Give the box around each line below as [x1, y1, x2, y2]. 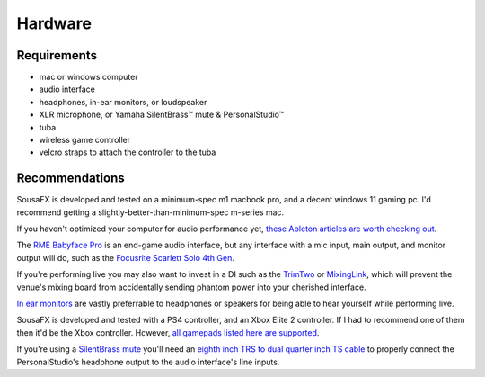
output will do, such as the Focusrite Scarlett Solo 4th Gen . [16, 252, 235, 263]
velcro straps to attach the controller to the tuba [39, 147, 216, 157]
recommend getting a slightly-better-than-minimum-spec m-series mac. [16, 207, 285, 218]
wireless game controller [39, 135, 131, 146]
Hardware [16, 13, 92, 33]
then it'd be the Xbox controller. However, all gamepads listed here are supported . [16, 327, 320, 337]
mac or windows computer [39, 72, 138, 83]
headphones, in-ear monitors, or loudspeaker [39, 96, 207, 107]
